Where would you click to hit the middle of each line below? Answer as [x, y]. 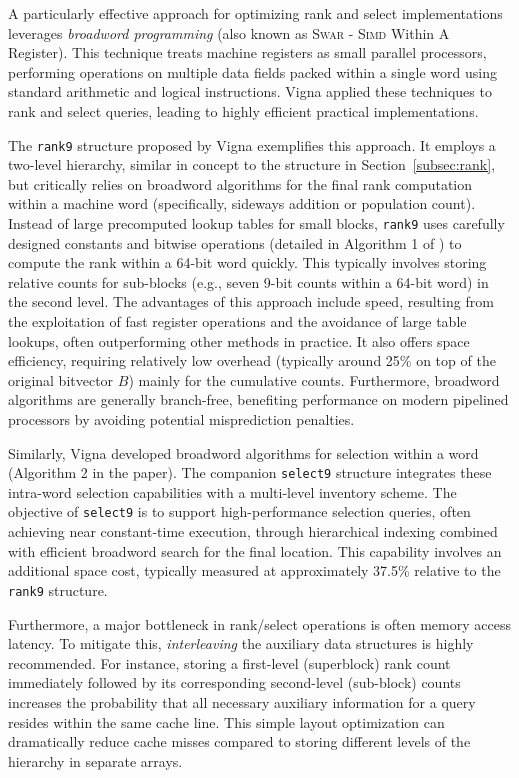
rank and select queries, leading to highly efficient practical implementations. [243, 110]
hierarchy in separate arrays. [95, 760]
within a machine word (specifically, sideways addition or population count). [242, 203]
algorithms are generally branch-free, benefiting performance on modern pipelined [258, 399]
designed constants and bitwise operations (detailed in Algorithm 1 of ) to [235, 242]
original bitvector [61, 379]
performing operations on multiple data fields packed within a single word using [252, 71]
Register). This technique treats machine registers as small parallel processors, [247, 52]
